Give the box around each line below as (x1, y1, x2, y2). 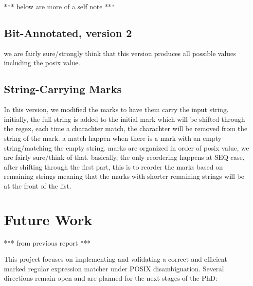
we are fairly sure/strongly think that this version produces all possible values (4, 48, 236, 58)
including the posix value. (4, 57, 80, 68)
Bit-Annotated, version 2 (4, 25, 132, 40)
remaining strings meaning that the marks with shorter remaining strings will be (4, 171, 244, 181)
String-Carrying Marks (4, 81, 122, 96)
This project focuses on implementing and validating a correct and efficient (4, 254, 227, 264)
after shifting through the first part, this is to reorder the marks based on (4, 161, 223, 172)
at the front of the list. (4, 180, 72, 191)
